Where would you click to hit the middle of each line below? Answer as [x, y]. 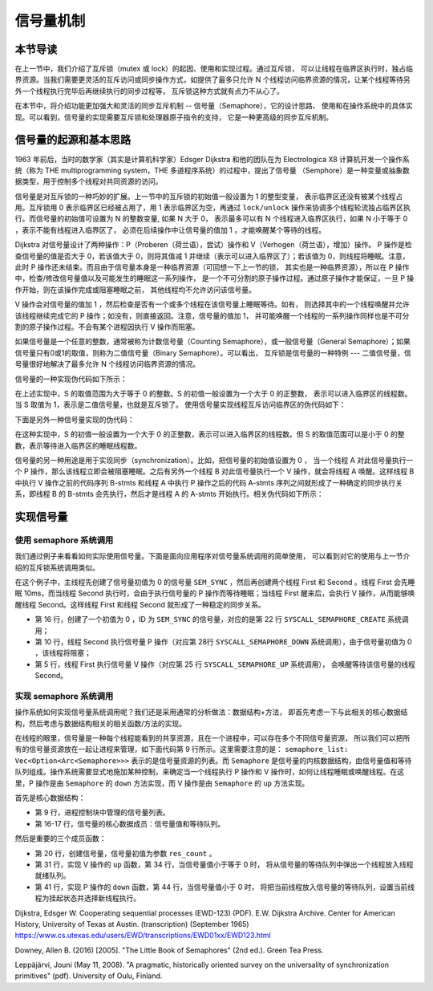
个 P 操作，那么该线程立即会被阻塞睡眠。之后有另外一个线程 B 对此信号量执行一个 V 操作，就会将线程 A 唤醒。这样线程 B [214, 471]
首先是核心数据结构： [50, 798]
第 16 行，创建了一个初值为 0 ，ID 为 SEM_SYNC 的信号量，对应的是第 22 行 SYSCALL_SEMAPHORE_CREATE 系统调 [222, 619]
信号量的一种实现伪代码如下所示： [71, 379]
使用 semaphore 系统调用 [64, 540]
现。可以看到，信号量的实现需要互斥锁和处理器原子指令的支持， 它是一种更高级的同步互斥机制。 [174, 117]
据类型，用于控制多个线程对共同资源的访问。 [89, 181]
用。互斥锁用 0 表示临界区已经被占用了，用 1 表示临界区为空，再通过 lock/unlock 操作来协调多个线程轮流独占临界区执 [212, 208]
